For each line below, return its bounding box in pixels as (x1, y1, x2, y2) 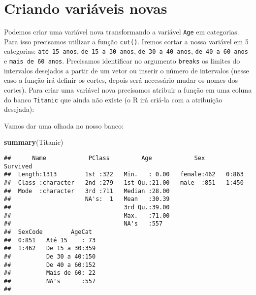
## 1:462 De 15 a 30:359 (4, 245, 96, 252)
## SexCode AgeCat (4, 228, 92, 235)
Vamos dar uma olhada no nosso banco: (4, 120, 124, 131)
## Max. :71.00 (4, 212, 170, 219)
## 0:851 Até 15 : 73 (4, 236, 96, 244)
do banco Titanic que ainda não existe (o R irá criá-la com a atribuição (4, 94, 223, 104)
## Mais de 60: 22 (4, 269, 96, 277)
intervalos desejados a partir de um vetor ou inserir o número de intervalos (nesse (4, 65, 249, 75)
